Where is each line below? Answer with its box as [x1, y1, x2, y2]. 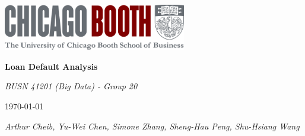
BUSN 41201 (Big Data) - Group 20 [5, 80, 138, 92]
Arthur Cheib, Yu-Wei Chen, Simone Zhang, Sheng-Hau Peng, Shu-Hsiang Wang [5, 119, 300, 132]
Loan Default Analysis [5, 60, 98, 72]
